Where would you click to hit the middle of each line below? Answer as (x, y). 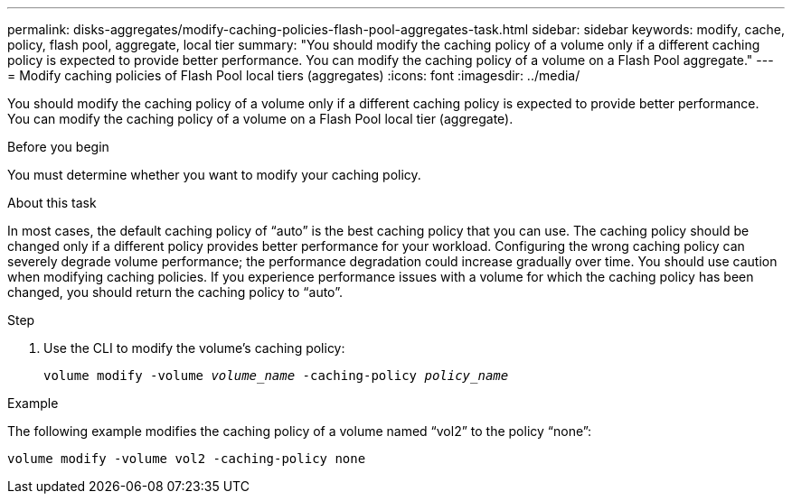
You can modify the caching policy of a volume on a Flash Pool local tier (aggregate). (260, 119)
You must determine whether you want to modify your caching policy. (214, 175)
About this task (52, 203)
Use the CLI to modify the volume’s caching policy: (194, 348)
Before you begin (58, 147)
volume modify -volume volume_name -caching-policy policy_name (276, 376)
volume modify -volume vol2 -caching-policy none (187, 459)
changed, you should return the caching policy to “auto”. (175, 292)
